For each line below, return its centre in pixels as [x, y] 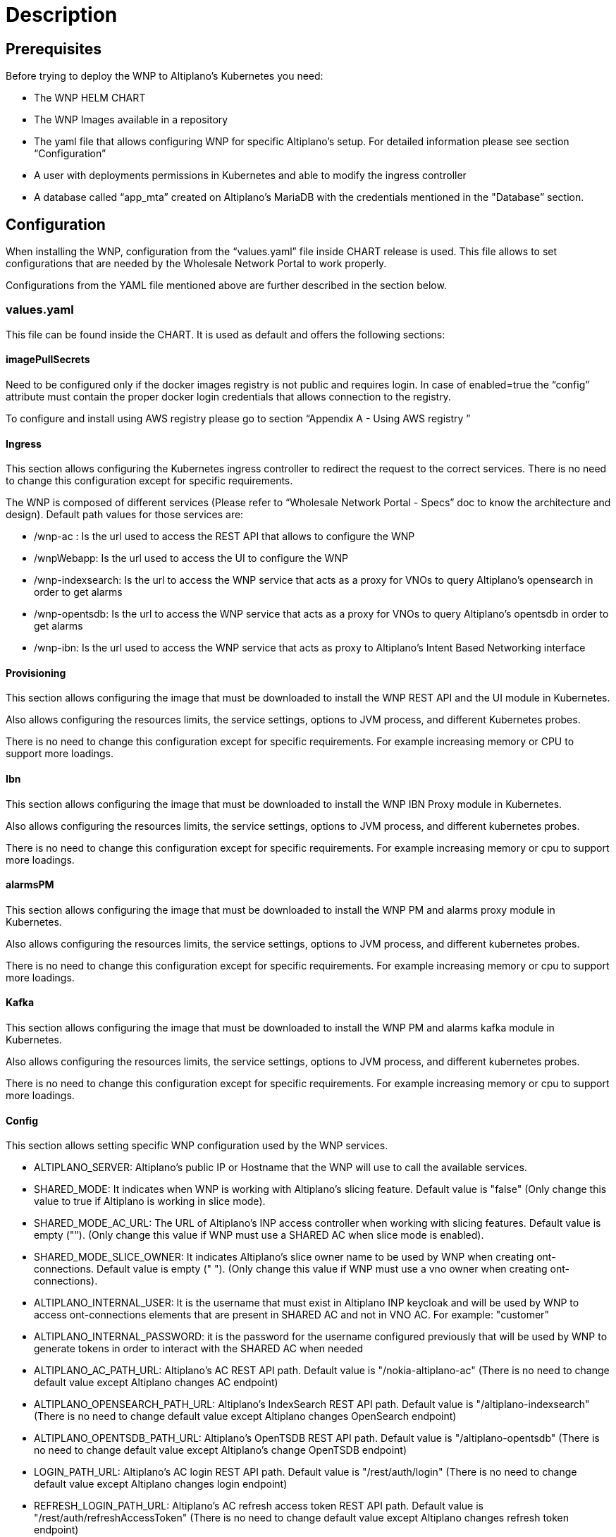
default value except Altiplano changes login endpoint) [161, 1484]
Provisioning [36, 673]
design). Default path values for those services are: [125, 515]
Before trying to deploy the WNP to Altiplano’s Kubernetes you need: [165, 76]
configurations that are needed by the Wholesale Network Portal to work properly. [196, 264]
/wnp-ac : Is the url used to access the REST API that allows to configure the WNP [224, 537]
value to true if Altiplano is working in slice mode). [150, 1201]
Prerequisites [54, 49]
